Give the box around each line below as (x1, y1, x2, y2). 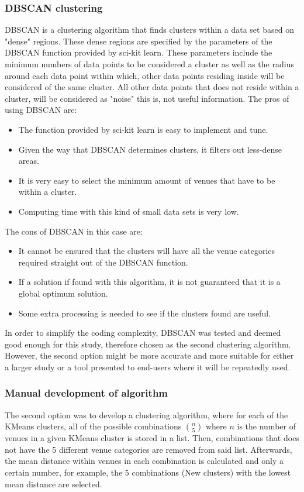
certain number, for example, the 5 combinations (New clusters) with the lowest (5, 466, 291, 479)
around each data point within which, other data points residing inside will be (5, 69, 285, 81)
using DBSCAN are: (5, 104, 77, 116)
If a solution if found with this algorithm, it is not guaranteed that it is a (18, 276, 281, 288)
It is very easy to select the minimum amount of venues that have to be (18, 174, 275, 186)
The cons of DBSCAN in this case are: (5, 225, 143, 237)
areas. (18, 154, 39, 167)
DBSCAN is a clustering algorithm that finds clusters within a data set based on (5, 23, 294, 36)
